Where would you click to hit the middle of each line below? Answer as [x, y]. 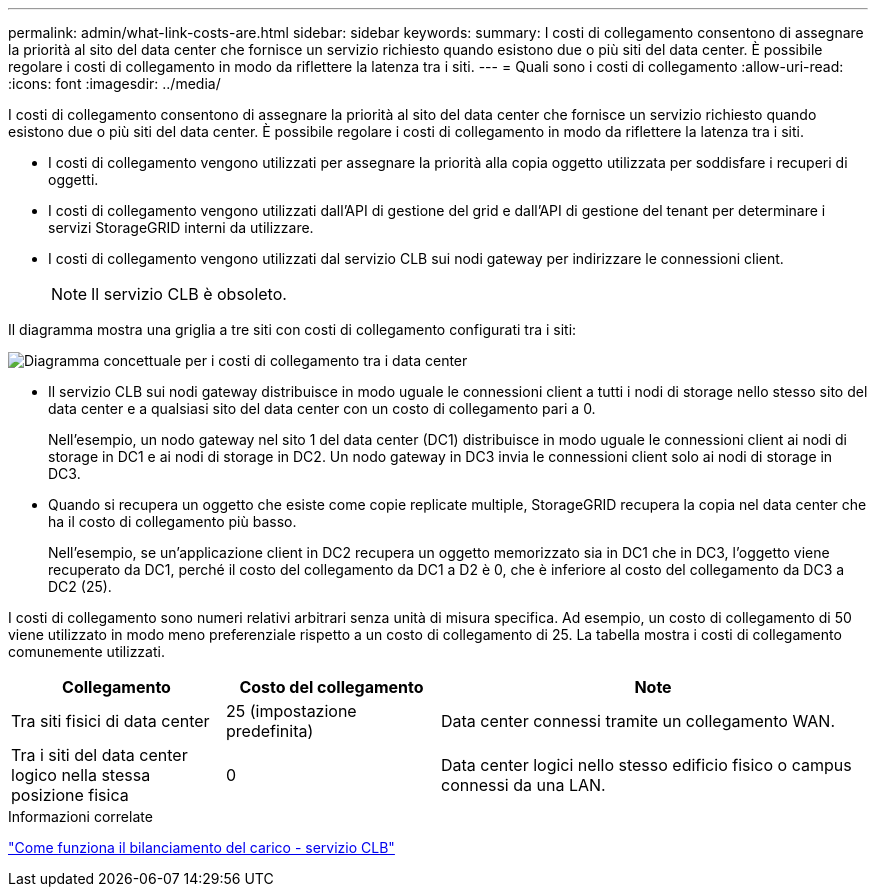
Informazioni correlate [80, 816]
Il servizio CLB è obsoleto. [189, 294]
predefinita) [270, 731]
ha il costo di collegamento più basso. [172, 521]
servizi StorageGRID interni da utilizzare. [181, 227]
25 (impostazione [291, 711]
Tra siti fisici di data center [110, 721]
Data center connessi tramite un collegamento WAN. [638, 721]
